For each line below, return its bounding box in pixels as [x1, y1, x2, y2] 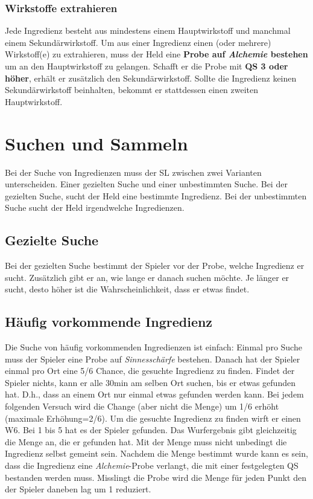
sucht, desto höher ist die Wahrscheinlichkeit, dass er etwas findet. [5, 283, 250, 295]
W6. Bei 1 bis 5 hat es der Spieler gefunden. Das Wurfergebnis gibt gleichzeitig [5, 423, 297, 436]
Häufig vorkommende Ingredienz [5, 312, 213, 331]
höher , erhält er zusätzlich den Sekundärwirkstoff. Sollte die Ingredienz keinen [5, 71, 297, 84]
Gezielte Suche [5, 231, 99, 249]
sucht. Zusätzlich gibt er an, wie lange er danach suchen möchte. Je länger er [5, 271, 289, 283]
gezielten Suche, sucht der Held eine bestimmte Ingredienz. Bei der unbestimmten [5, 189, 307, 202]
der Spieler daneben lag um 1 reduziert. [5, 483, 151, 495]
